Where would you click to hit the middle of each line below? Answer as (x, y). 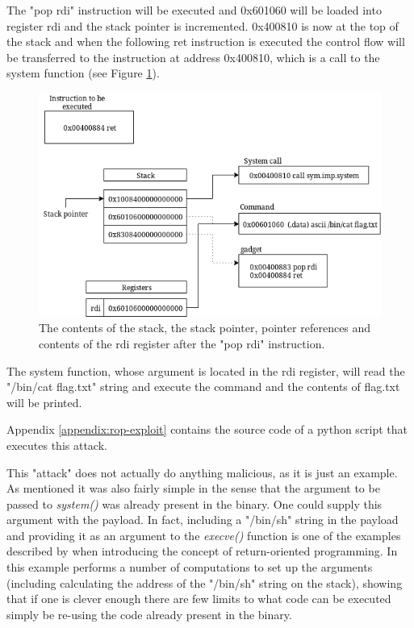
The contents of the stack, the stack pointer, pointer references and (205, 328)
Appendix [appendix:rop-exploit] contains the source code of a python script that (207, 429)
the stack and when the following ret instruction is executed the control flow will (206, 42)
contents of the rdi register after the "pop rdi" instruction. (182, 343)
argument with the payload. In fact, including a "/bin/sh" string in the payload (203, 520)
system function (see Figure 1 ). (83, 73)
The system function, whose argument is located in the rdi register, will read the (206, 370)
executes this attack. (57, 445)
